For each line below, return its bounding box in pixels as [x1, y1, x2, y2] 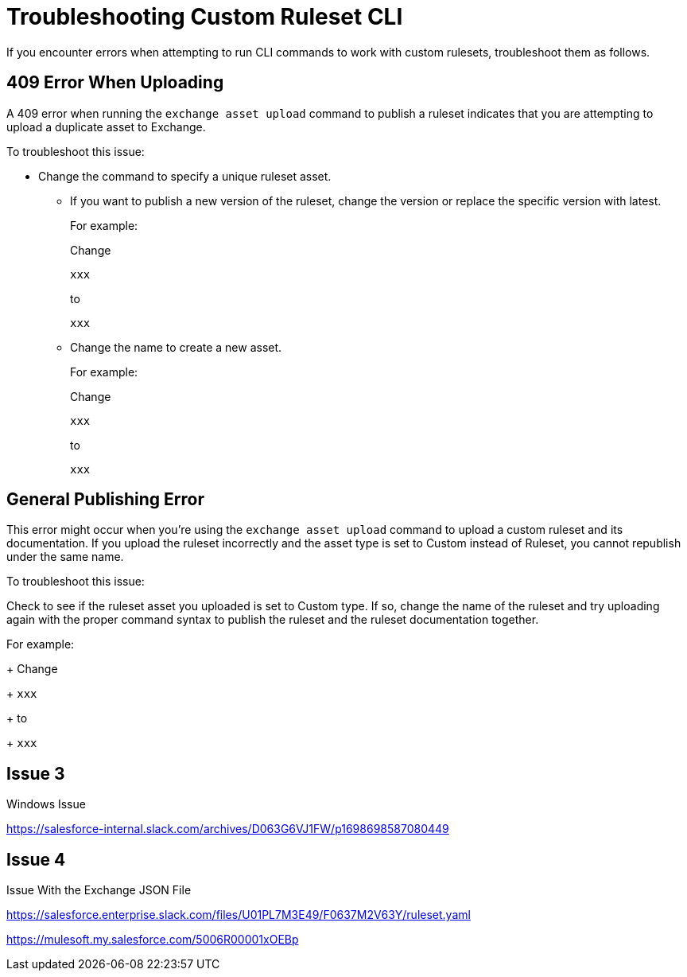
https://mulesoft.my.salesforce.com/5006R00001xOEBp [6, 932, 299, 947]
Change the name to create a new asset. [70, 340, 282, 354]
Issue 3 [6, 763, 65, 784]
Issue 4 [6, 849, 66, 870]
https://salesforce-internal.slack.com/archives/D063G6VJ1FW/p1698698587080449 [6, 822, 449, 836]
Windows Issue [6, 797, 86, 812]
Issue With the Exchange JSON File [6, 883, 192, 897]
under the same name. [6, 550, 124, 564]
